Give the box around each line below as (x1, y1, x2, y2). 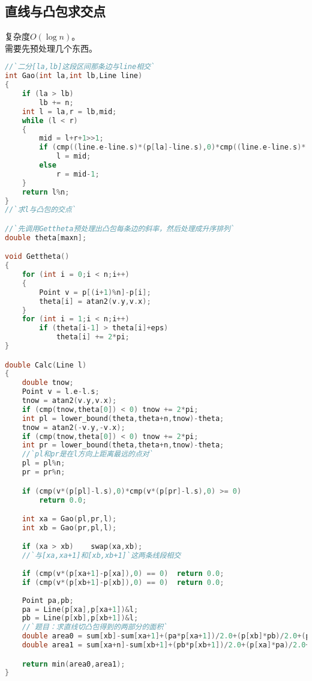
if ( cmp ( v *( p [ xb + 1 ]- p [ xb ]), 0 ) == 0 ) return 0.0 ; (22, 578, 224, 587)
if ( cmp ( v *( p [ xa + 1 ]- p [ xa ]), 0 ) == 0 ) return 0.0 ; (22, 569, 224, 578)
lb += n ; (39, 98, 74, 107)
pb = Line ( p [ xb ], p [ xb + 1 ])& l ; (22, 614, 139, 623)
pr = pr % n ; (22, 468, 65, 477)
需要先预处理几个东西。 (5, 41, 97, 54)
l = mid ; (56, 152, 91, 161)
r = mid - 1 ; (56, 169, 100, 178)
